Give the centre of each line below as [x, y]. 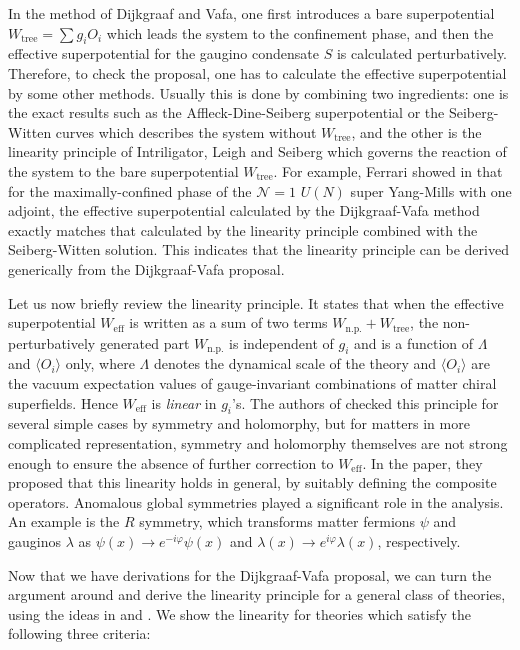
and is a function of [413, 342]
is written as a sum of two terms [228, 322]
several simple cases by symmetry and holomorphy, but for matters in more [239, 423]
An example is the [64, 521]
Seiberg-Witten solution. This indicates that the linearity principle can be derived [258, 249]
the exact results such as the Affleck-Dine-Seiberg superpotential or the [226, 112]
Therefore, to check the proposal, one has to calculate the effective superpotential [257, 72]
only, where [100, 363]
